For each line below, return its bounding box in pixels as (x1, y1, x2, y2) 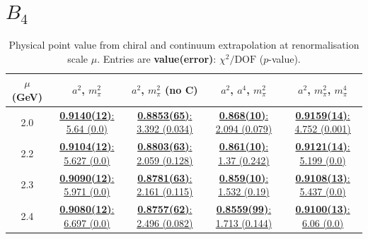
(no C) (165, 82, 198, 97)
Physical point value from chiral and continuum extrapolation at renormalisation (8, 37, 360, 52)
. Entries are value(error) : (97, 51, 217, 66)
